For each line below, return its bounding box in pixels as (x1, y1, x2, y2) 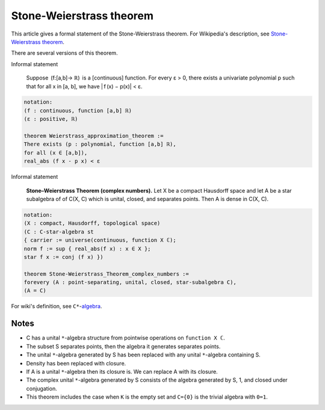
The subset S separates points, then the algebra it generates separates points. (26, 343, 221, 350)
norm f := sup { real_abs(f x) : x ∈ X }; (23, 245, 151, 252)
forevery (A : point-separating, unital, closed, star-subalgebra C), (23, 279, 237, 286)
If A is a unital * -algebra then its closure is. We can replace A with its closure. (26, 368, 218, 375)
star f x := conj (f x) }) (23, 253, 104, 260)
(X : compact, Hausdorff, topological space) (23, 220, 161, 227)
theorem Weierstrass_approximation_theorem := (23, 132, 164, 140)
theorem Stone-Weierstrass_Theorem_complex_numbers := (23, 270, 189, 277)
